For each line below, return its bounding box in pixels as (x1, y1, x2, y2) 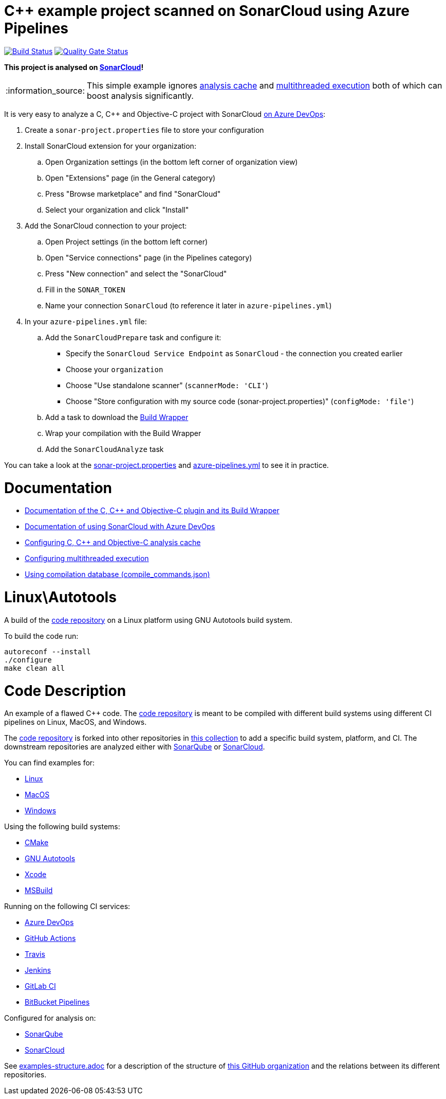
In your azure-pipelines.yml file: (25, 317, 147, 326)
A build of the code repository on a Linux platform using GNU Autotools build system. (4, 615, 292, 624)
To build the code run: (4, 631, 79, 640)
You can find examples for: (4, 758, 95, 767)
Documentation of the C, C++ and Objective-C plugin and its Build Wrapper (25, 506, 280, 515)
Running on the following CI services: (4, 902, 131, 911)
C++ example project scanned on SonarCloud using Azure (4, 2, 410, 20)
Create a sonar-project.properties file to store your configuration (25, 125, 264, 134)
